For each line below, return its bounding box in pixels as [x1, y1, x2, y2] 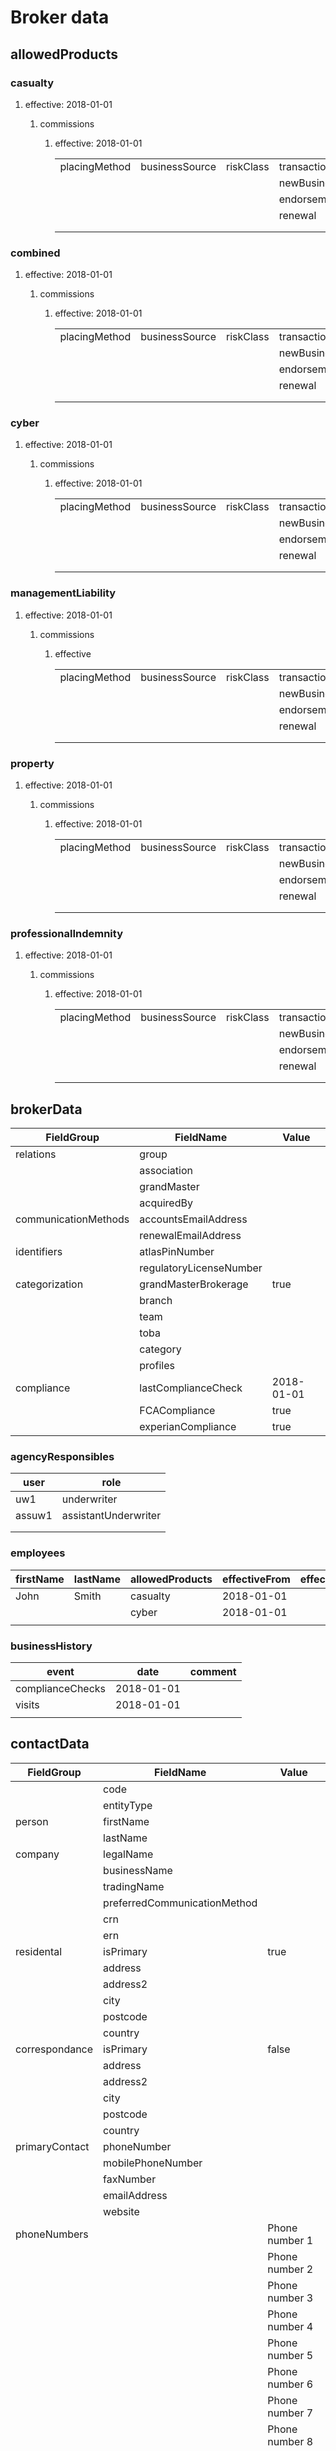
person [15, 1814, 49, 1828]
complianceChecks [15, 1682, 107, 1696]
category [139, 1342, 182, 1356]
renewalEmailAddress [139, 1229, 242, 1243]
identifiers [15, 1245, 63, 1259]
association [139, 1164, 193, 1178]
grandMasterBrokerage [139, 1277, 249, 1291]
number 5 [267, 2348, 314, 2362]
